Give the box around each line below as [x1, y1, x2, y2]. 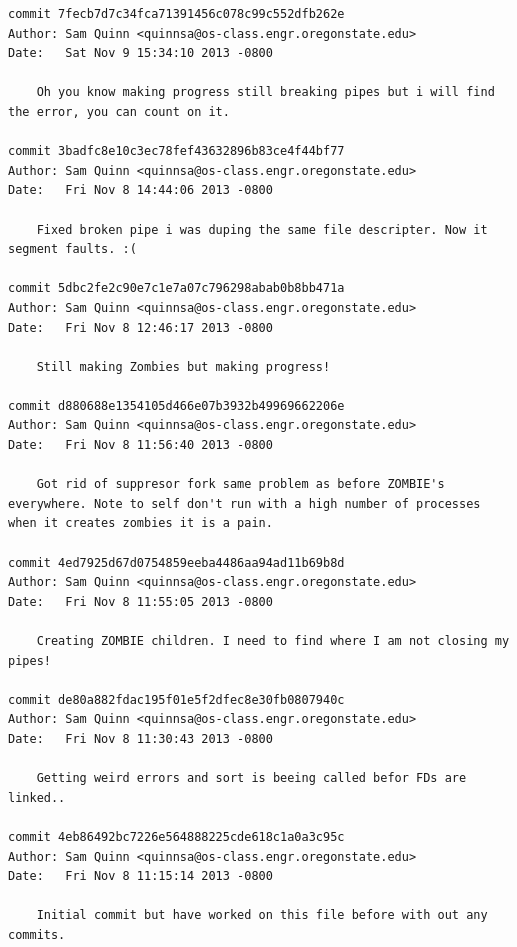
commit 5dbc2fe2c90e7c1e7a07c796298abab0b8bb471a [8, 281, 345, 296]
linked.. [8, 790, 66, 805]
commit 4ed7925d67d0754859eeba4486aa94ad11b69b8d [8, 555, 345, 570]
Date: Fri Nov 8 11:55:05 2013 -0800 [8, 594, 273, 609]
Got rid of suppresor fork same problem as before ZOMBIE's [36, 477, 445, 492]
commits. [8, 927, 66, 942]
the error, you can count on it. [8, 104, 230, 119]
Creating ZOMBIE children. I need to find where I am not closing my [36, 634, 510, 648]
